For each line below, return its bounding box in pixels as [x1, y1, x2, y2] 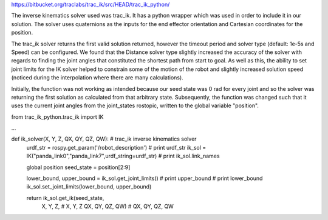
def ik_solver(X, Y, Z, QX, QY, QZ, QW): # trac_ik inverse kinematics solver [11, 135, 197, 142]
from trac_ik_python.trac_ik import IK [11, 113, 104, 121]
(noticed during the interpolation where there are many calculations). [11, 74, 183, 81]
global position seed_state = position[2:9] [26, 164, 131, 171]
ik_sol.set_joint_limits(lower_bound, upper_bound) [26, 183, 152, 190]
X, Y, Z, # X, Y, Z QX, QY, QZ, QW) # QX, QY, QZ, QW [41, 203, 174, 210]
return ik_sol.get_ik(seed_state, [26, 194, 104, 201]
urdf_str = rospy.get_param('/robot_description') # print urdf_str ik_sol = [26, 144, 207, 151]
